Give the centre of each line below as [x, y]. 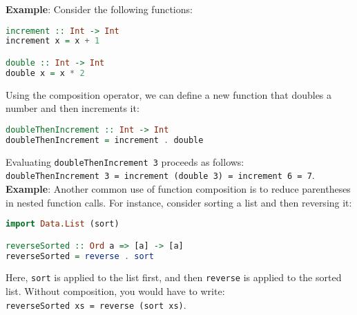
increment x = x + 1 [53, 41]
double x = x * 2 [45, 73]
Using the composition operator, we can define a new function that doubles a [169, 94]
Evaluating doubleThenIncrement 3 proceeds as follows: [125, 161]
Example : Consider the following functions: [99, 9]
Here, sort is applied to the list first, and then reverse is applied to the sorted [174, 277]
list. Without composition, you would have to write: [115, 291]
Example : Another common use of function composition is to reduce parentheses [178, 189]
